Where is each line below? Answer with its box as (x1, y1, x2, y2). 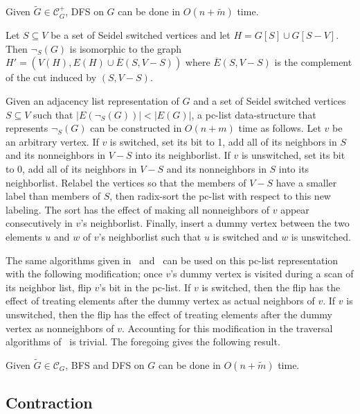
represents (6, 121, 48, 135)
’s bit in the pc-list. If (99, 279, 191, 294)
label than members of (6, 189, 101, 203)
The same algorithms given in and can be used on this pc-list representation (6, 252, 339, 267)
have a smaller (276, 175, 337, 189)
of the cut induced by (6, 70, 97, 85)
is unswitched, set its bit (241, 148, 345, 162)
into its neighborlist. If (135, 148, 231, 162)
